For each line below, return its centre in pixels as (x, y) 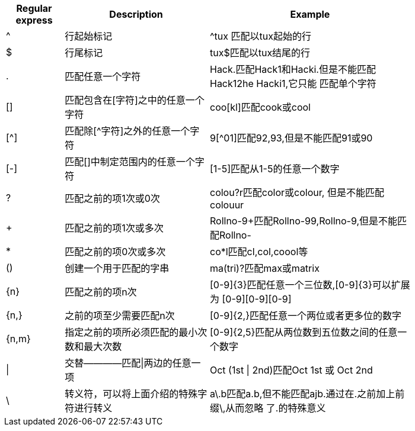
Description (136, 14)
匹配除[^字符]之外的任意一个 (127, 131)
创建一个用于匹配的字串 (117, 268)
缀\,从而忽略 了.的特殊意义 (268, 408)
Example (310, 14)
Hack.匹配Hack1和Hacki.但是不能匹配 (293, 69)
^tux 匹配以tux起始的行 (260, 36)
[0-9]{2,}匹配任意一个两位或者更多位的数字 (306, 316)
